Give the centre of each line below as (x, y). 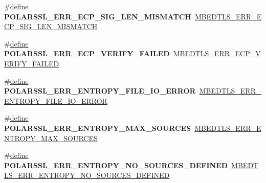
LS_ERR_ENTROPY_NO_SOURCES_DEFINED (87, 175)
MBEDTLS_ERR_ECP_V (217, 53)
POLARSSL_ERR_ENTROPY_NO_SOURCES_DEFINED (116, 165)
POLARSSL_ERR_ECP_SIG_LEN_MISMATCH (98, 16)
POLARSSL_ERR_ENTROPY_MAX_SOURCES (98, 128)
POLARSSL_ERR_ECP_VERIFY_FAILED (87, 53)
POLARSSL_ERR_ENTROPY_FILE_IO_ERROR (100, 91)
